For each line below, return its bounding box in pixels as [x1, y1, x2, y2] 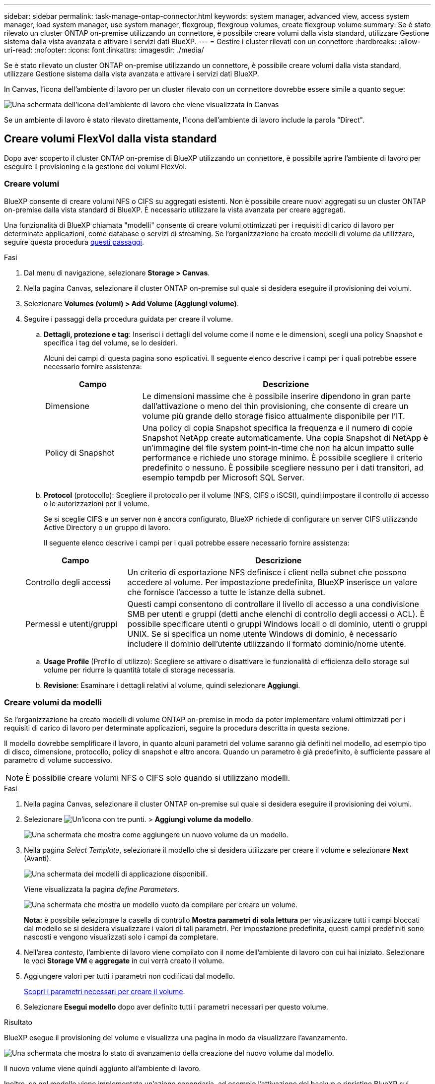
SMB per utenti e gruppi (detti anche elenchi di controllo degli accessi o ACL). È [127, 609, 425, 619]
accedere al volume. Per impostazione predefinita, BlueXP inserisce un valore [127, 577, 418, 587]
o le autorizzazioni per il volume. [44, 499, 149, 508]
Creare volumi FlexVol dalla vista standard [4, 133, 217, 145]
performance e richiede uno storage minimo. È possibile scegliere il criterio [142, 452, 423, 463]
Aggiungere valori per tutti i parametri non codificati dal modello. [24, 972, 235, 981]
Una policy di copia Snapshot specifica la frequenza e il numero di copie [142, 422, 413, 433]
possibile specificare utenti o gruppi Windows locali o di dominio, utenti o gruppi [127, 618, 428, 629]
